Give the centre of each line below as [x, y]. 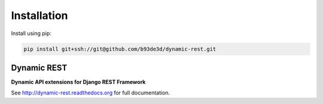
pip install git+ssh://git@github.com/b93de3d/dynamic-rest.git [120, 49]
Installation [39, 15]
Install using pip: [31, 33]
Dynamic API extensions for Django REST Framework [78, 82]
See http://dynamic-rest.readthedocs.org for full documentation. [91, 93]
